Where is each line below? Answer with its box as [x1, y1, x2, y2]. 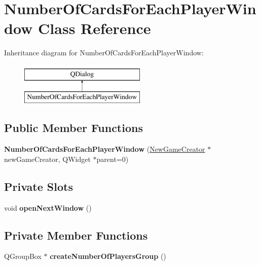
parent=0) [96, 153, 129, 164]
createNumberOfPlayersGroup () [50, 251, 166, 261]
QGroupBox [4, 251, 42, 261]
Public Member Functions [4, 120, 143, 136]
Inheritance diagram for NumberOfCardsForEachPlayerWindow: [4, 47, 204, 58]
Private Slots [4, 178, 73, 194]
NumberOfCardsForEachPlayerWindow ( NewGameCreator [4, 144, 205, 154]
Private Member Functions [4, 227, 148, 243]
